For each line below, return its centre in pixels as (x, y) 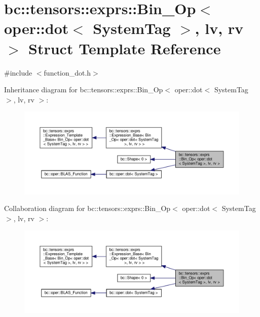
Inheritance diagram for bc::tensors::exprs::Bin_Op (84, 90)
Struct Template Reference (125, 48)
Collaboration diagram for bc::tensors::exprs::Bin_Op (87, 208)
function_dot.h (67, 72)
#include (18, 72)
